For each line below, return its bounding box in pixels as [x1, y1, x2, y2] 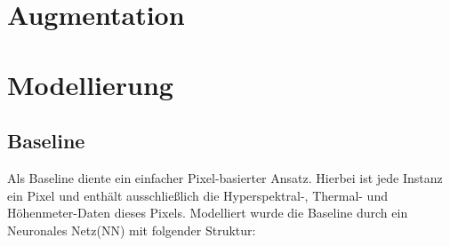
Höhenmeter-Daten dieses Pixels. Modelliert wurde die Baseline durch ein [7, 203, 408, 222]
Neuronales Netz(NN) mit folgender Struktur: [7, 220, 256, 239]
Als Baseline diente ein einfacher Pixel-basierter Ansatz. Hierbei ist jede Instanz [7, 168, 443, 186]
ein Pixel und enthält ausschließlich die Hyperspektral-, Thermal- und [7, 186, 388, 204]
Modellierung [7, 66, 173, 102]
